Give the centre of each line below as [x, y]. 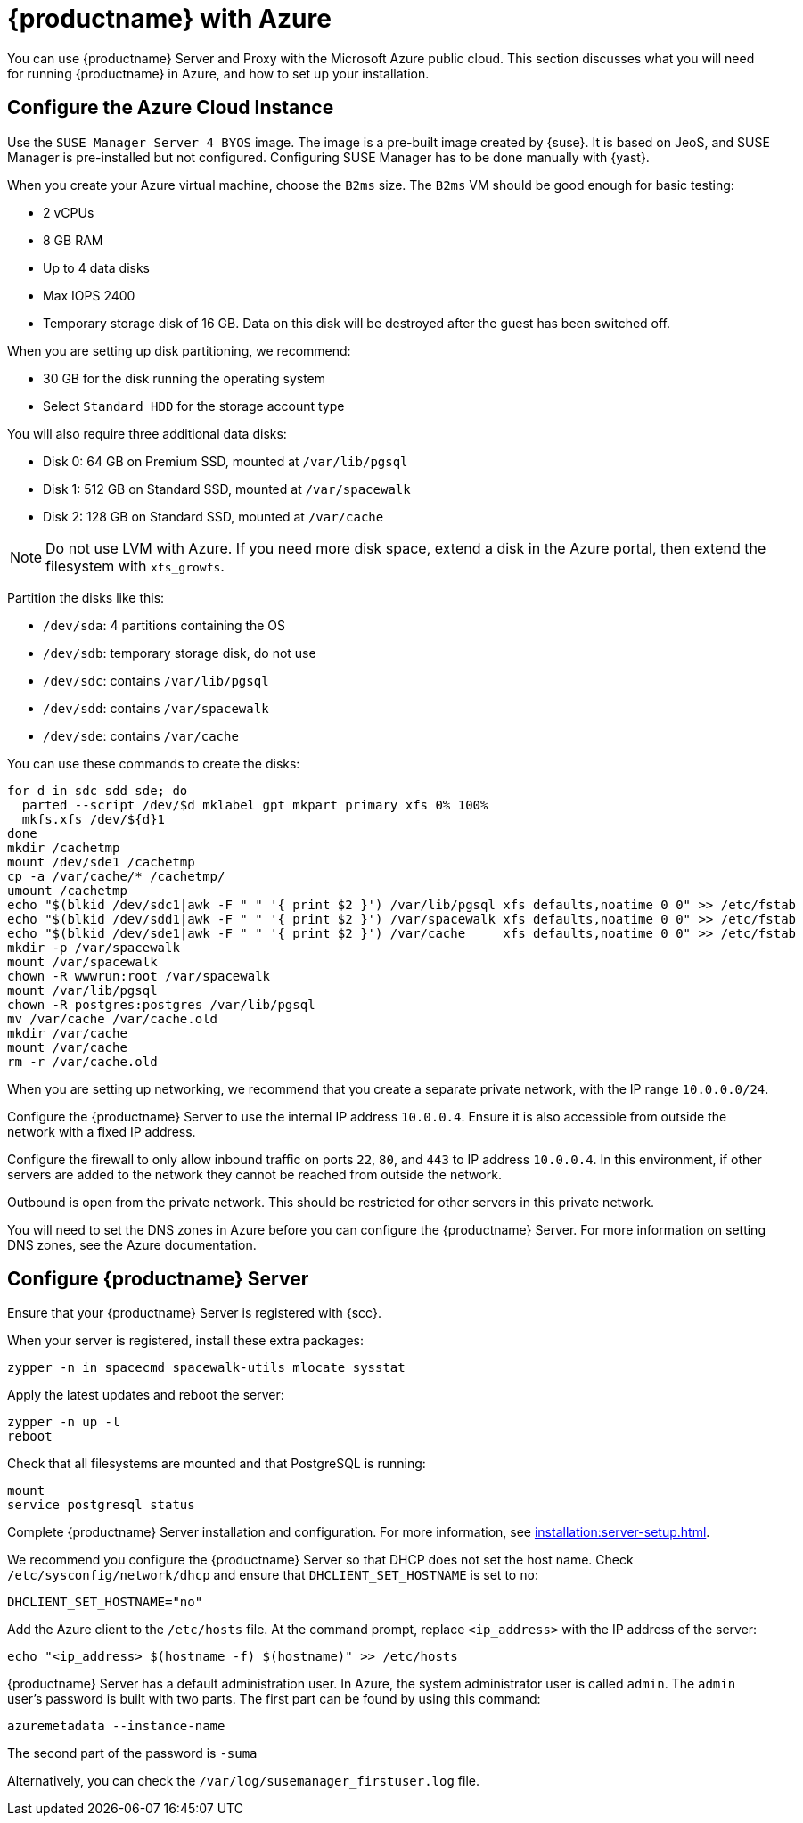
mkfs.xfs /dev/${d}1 [94, 819]
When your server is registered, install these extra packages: [186, 1341]
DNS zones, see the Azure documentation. [132, 1244]
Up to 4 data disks [96, 267]
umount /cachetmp [67, 890]
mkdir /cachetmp [64, 847]
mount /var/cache [67, 1047]
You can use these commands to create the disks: [154, 763]
